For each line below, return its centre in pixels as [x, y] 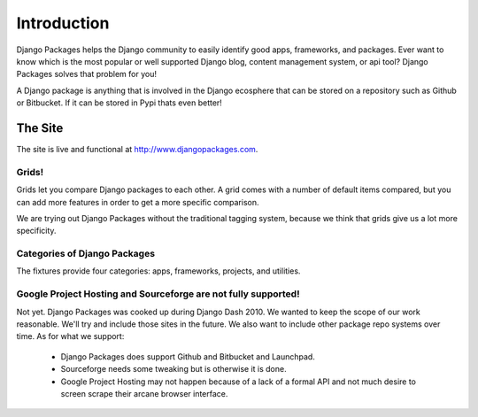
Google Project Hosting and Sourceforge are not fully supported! [158, 294]
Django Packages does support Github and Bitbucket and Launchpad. [188, 356]
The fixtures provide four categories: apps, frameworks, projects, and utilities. [158, 271]
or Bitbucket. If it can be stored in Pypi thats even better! [119, 103]
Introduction [63, 23]
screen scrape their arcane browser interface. [144, 393]
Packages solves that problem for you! [86, 74]
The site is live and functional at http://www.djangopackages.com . [137, 150]
